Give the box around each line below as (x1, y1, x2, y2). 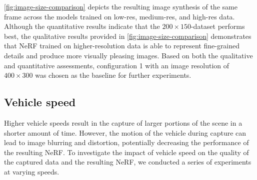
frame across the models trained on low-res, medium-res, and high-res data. (4, 11, 235, 21)
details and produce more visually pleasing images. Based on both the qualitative (4, 50, 253, 60)
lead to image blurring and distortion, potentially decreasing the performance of (4, 137, 249, 148)
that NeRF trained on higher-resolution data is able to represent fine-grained (4, 40, 240, 51)
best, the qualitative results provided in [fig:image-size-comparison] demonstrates (4, 30, 251, 41)
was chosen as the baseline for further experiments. (35, 70, 191, 80)
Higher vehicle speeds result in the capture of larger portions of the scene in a (4, 117, 242, 128)
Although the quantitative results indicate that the (4, 21, 160, 31)
